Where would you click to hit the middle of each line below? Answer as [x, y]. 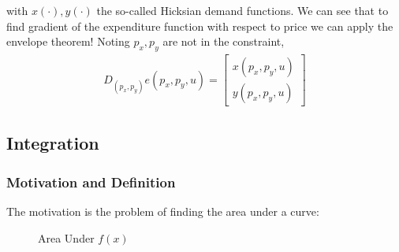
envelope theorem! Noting [68, 41]
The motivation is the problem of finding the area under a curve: [163, 211]
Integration [53, 143]
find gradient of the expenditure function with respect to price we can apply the [200, 26]
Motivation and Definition [91, 182]
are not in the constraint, [224, 41]
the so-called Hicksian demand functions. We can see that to [242, 10]
